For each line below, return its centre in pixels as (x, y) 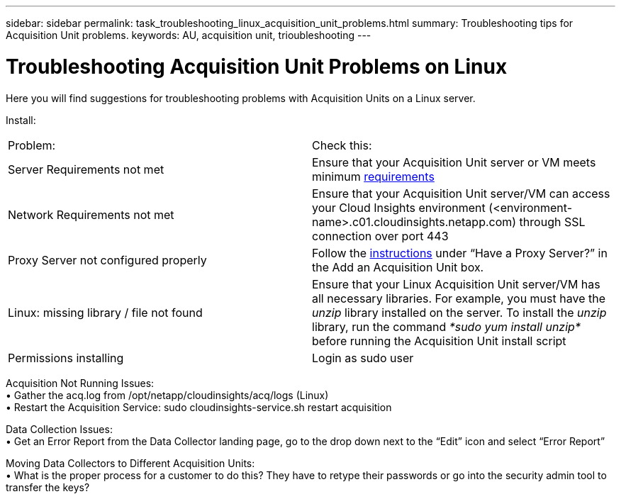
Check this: (342, 145)
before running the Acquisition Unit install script (439, 341)
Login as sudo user (363, 358)
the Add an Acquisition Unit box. (398, 267)
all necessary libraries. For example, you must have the (459, 298)
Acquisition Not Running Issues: (80, 383)
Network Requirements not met (91, 214)
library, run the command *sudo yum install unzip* (446, 326)
